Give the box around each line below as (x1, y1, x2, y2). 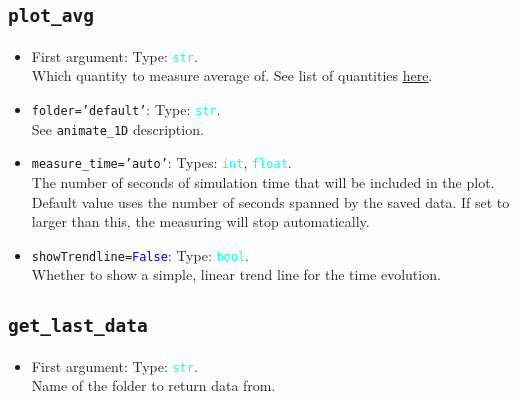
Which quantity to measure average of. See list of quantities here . (31, 65, 433, 86)
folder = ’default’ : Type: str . (31, 99, 221, 120)
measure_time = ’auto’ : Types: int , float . (31, 152, 292, 173)
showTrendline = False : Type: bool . (31, 244, 249, 265)
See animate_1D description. (31, 118, 204, 139)
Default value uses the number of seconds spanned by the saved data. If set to (31, 191, 510, 212)
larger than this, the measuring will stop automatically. (31, 211, 370, 232)
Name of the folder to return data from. (31, 375, 276, 396)
